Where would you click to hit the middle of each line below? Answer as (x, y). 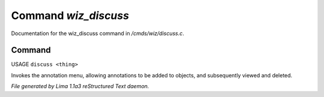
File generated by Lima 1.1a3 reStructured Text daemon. (80, 86)
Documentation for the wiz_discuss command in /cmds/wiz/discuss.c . (97, 33)
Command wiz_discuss (70, 15)
